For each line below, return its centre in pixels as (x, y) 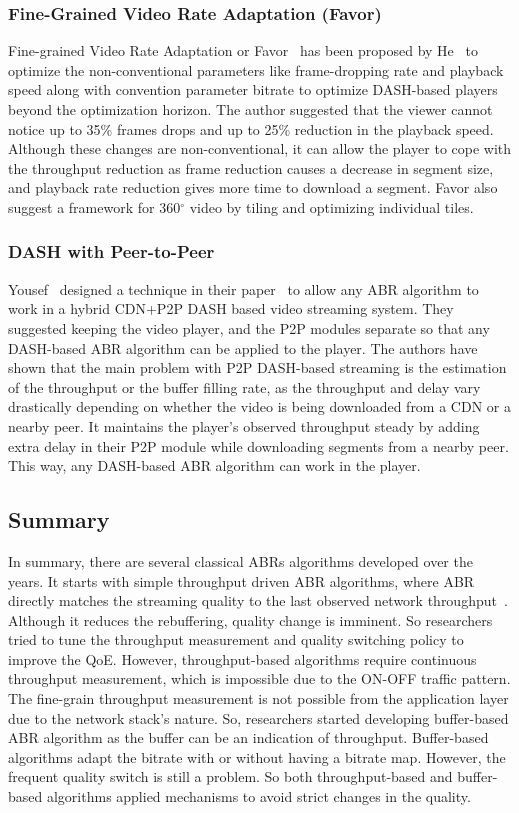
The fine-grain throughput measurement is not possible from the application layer (258, 698)
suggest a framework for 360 (94, 206)
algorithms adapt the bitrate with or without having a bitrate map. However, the (257, 756)
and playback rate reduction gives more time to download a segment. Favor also (253, 187)
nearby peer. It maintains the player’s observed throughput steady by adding (244, 425)
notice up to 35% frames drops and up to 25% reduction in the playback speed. (251, 128)
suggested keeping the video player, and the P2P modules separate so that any (249, 327)
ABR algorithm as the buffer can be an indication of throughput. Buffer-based (248, 737)
